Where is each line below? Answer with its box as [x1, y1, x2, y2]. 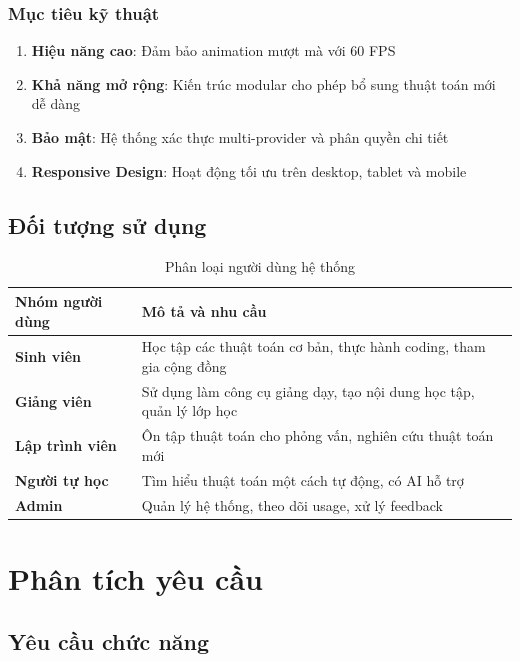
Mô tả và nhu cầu [141, 300, 267, 321]
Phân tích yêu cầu [8, 557, 263, 598]
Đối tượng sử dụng [8, 209, 207, 240]
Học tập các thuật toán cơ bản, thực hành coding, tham [141, 336, 486, 357]
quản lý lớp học [141, 400, 238, 421]
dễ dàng [31, 93, 81, 114]
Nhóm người [15, 290, 103, 311]
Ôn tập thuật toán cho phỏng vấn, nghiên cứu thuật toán [141, 425, 494, 446]
